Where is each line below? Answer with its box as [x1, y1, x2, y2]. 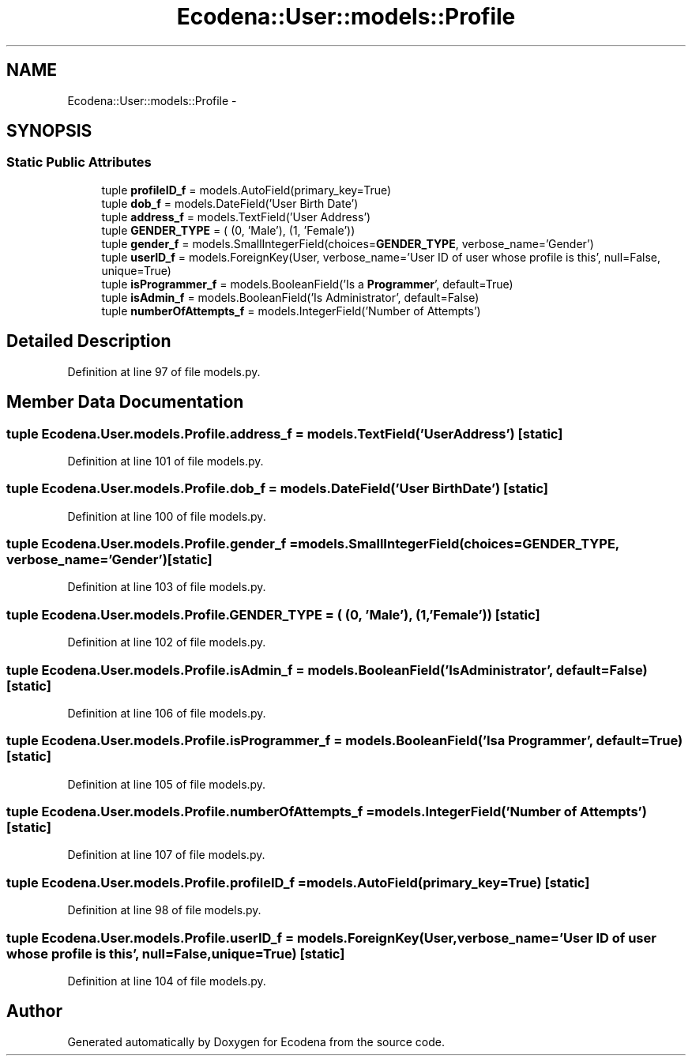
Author [6, 1001, 62, 1022]
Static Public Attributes [6, 154, 152, 171]
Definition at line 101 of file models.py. [67, 454, 264, 468]
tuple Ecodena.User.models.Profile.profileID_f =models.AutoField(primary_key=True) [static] [6, 874, 590, 891]
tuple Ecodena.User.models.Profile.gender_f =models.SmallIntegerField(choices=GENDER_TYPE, [6, 536, 619, 552]
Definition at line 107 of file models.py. [67, 848, 265, 862]
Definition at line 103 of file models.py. [67, 580, 266, 594]
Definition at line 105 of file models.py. [67, 777, 266, 791]
